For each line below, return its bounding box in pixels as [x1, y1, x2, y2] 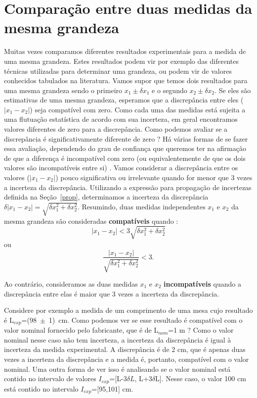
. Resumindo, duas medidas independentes [77, 201, 206, 211]
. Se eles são [214, 85, 251, 95]
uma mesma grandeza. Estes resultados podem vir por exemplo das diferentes [4, 55, 239, 66]
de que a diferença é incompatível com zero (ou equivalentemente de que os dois [4, 152, 246, 163]
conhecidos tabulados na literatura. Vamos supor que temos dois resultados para [4, 75, 248, 86]
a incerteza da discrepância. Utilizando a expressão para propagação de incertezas [4, 182, 252, 192]
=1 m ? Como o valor [168, 325, 234, 335]
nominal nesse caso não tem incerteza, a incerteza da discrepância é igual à [4, 334, 231, 345]
